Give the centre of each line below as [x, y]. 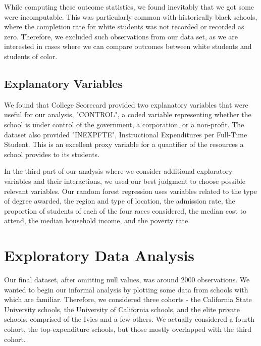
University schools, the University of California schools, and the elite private [122, 309]
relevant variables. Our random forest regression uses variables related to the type [130, 191]
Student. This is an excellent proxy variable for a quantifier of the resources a [124, 144]
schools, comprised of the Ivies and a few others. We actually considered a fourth [129, 319]
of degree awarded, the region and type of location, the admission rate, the [120, 201]
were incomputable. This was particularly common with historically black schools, [131, 16]
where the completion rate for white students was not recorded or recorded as [124, 27]
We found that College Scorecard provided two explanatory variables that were [126, 104]
